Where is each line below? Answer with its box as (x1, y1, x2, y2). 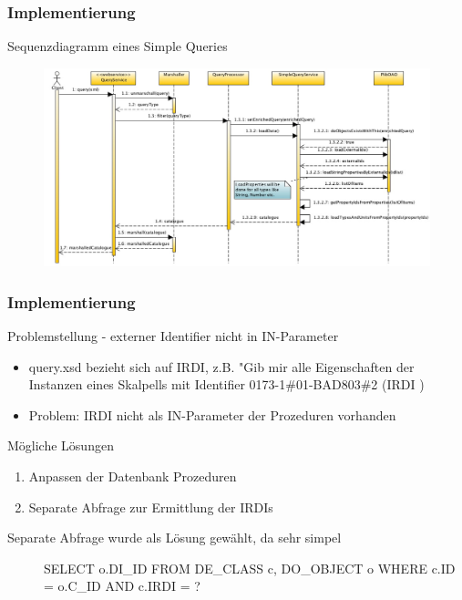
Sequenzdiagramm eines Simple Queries (7, 36, 228, 56)
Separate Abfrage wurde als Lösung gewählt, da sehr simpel (7, 528, 342, 547)
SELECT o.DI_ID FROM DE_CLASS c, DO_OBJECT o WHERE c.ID (44, 558, 456, 577)
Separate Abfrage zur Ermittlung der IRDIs (28, 497, 273, 516)
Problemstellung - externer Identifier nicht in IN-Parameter (7, 326, 339, 345)
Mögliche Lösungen (7, 436, 114, 455)
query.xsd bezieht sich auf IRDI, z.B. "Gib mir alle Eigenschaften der (28, 357, 415, 376)
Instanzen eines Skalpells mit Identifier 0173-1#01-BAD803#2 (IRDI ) (28, 375, 425, 394)
